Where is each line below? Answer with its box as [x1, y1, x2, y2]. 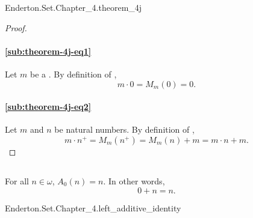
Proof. [5, 21, 27, 34]
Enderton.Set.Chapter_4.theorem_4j [5, 1, 142, 13]
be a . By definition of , [30, 67, 117, 80]
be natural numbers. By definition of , [54, 123, 195, 136]
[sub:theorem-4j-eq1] [5, 44, 92, 57]
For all [5, 174, 29, 187]
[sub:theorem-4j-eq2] [5, 100, 92, 113]
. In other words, [103, 174, 165, 187]
